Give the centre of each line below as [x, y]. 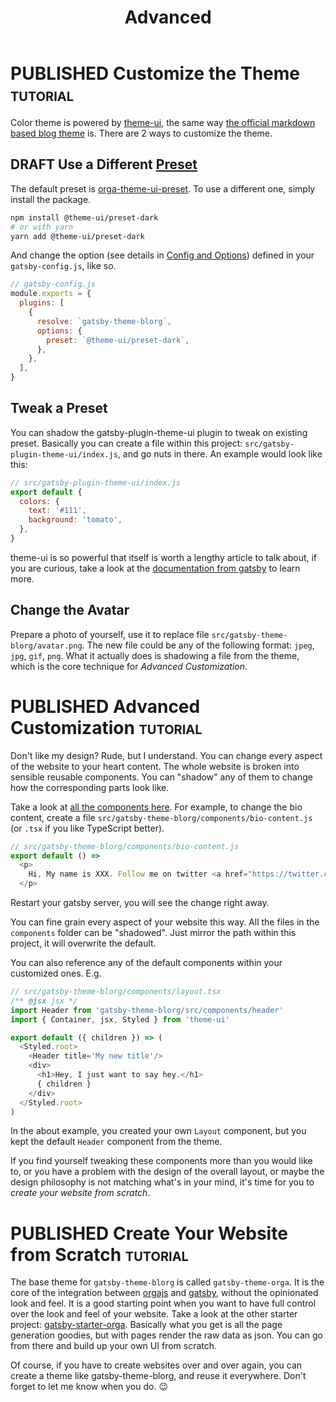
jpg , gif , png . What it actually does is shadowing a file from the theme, [155, 655]
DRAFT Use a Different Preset [104, 164]
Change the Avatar [70, 610]
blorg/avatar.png [46, 646]
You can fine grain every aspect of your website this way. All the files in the [165, 922]
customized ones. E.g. [56, 973]
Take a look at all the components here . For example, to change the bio [156, 807]
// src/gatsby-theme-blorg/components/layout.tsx [116, 992]
